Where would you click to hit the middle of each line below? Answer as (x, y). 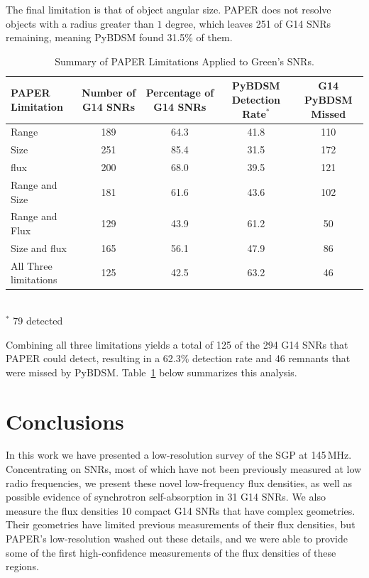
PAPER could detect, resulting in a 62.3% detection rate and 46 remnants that (178, 358)
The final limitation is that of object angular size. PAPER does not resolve (169, 9)
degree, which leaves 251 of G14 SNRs (248, 23)
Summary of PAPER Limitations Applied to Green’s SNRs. (184, 61)
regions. (22, 566)
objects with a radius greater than (80, 23)
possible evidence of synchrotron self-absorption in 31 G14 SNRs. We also (166, 497)
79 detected (38, 320)
